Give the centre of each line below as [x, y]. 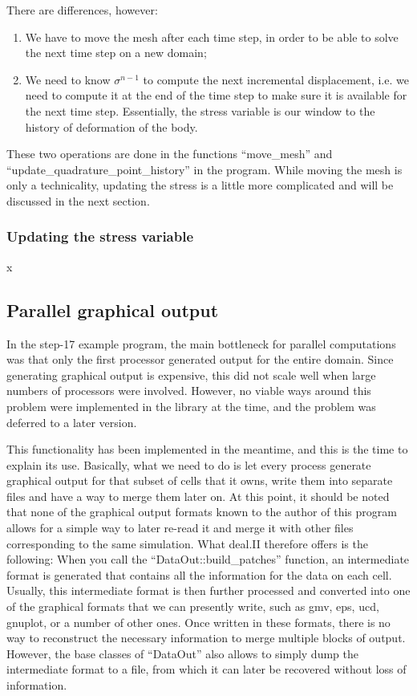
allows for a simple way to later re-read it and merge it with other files [180, 528]
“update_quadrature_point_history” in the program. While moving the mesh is [204, 169]
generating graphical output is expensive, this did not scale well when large [191, 374]
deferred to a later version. [72, 422]
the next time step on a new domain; [116, 53]
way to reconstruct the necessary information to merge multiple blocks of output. [206, 638]
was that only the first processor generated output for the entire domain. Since [200, 359]
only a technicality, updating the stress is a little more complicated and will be [200, 185]
